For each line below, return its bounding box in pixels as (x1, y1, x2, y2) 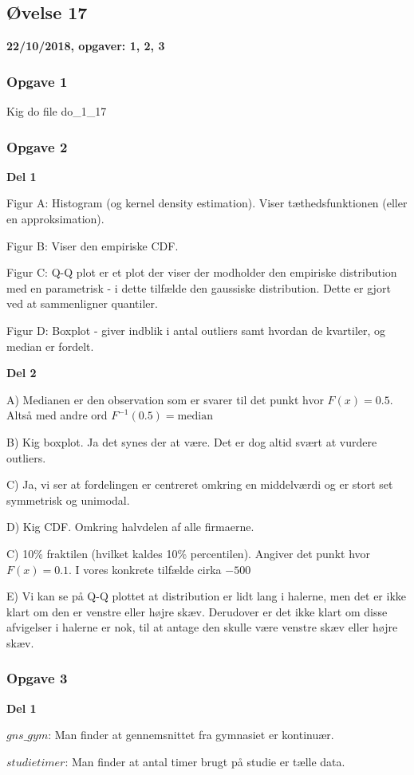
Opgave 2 (6, 136, 68, 156)
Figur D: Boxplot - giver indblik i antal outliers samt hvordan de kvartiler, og (6, 321, 386, 338)
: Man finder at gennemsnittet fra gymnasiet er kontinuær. (48, 726, 334, 743)
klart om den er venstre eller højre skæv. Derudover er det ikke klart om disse (6, 603, 388, 620)
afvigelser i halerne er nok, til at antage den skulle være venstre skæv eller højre (6, 619, 398, 635)
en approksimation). (6, 210, 104, 227)
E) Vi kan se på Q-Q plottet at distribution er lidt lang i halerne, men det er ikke (6, 588, 407, 604)
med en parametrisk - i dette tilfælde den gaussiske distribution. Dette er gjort (6, 279, 391, 296)
